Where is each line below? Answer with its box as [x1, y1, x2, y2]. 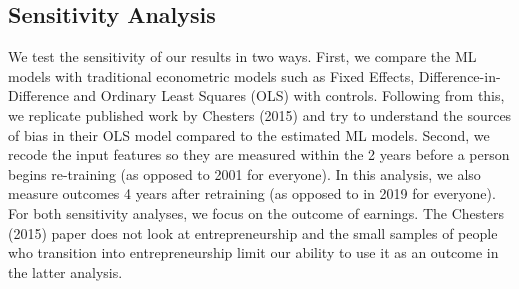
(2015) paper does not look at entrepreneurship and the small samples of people [8, 222, 498, 243]
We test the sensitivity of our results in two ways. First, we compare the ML [8, 46, 477, 67]
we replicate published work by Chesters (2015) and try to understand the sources [8, 104, 512, 125]
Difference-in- [418, 65, 501, 86]
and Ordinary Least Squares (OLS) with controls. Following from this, [73, 85, 505, 106]
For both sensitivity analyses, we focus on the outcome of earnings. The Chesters [8, 202, 504, 223]
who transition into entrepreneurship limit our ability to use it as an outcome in [8, 242, 499, 263]
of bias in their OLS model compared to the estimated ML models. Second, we [8, 124, 490, 145]
